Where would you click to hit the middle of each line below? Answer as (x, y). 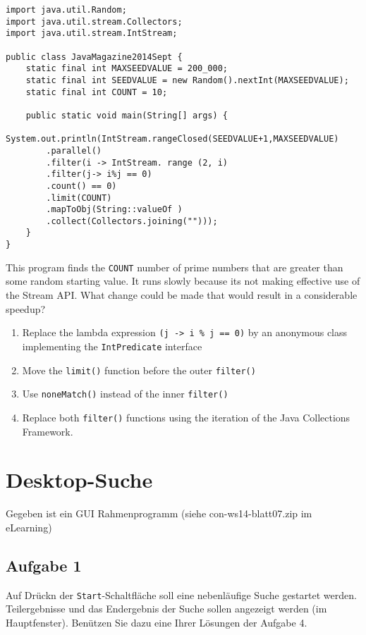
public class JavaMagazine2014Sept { (94, 57)
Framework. (48, 431)
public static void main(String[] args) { (127, 115)
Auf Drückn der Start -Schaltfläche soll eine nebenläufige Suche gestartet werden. (181, 594)
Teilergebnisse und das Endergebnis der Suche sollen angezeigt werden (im (166, 609)
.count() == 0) (81, 186)
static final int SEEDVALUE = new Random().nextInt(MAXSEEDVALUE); (187, 80)
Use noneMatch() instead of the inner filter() (125, 394)
